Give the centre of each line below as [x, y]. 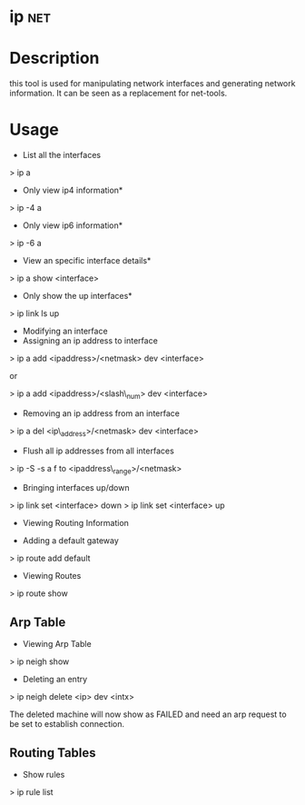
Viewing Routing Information [76, 523]
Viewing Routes [52, 576]
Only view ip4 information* [73, 190]
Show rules [44, 775]
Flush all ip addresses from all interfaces [98, 451]
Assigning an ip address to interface [90, 341]
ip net [30, 17]
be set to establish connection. [67, 724]
